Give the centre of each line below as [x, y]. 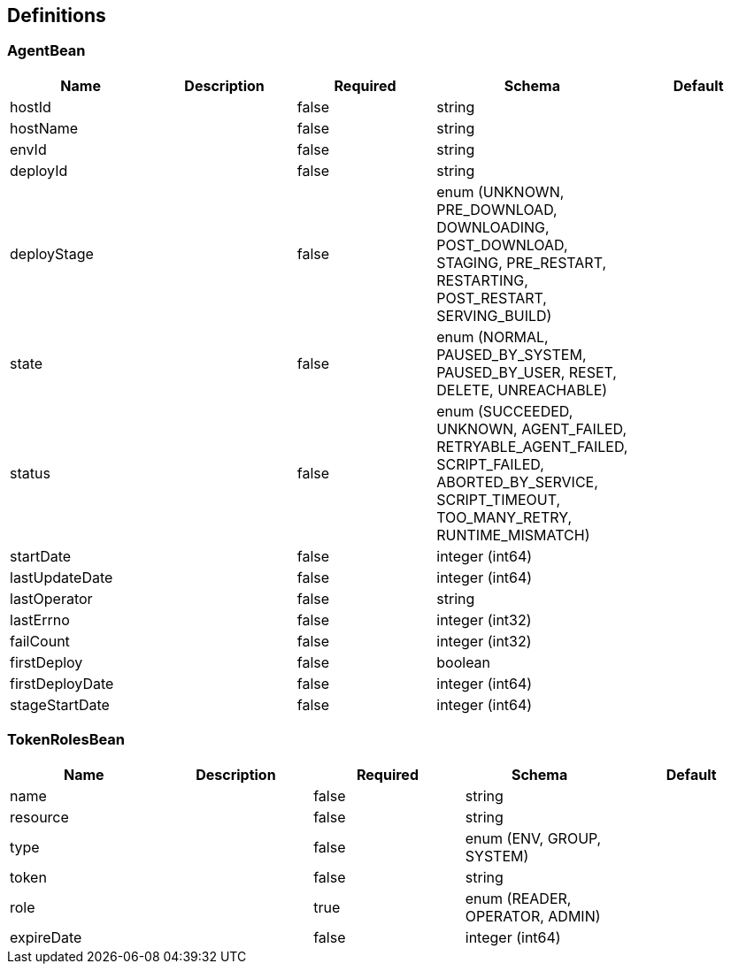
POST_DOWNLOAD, [502, 245]
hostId [31, 107]
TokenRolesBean [66, 740]
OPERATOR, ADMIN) [533, 916]
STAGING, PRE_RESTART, [522, 262]
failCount [40, 641]
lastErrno [40, 619]
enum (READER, [518, 898]
